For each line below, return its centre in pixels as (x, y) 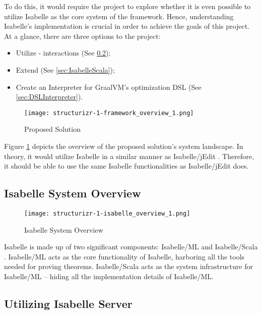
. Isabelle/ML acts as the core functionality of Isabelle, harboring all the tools (124, 256)
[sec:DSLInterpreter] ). (49, 97)
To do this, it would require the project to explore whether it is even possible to (127, 6)
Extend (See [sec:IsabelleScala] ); (65, 69)
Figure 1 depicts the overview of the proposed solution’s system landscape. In (124, 146)
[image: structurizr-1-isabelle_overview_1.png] (107, 213)
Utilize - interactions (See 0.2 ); (63, 53)
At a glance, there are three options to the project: (82, 36)
